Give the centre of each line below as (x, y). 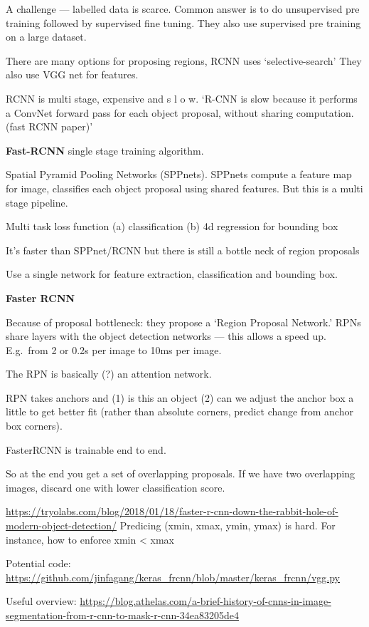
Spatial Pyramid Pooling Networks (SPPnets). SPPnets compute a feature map (179, 174)
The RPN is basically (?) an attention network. (109, 374)
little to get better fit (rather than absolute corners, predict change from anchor (180, 411)
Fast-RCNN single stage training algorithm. (105, 150)
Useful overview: (41, 601)
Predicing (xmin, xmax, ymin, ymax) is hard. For (228, 525)
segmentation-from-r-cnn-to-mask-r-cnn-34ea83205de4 (123, 615)
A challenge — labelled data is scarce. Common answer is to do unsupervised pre (183, 9)
